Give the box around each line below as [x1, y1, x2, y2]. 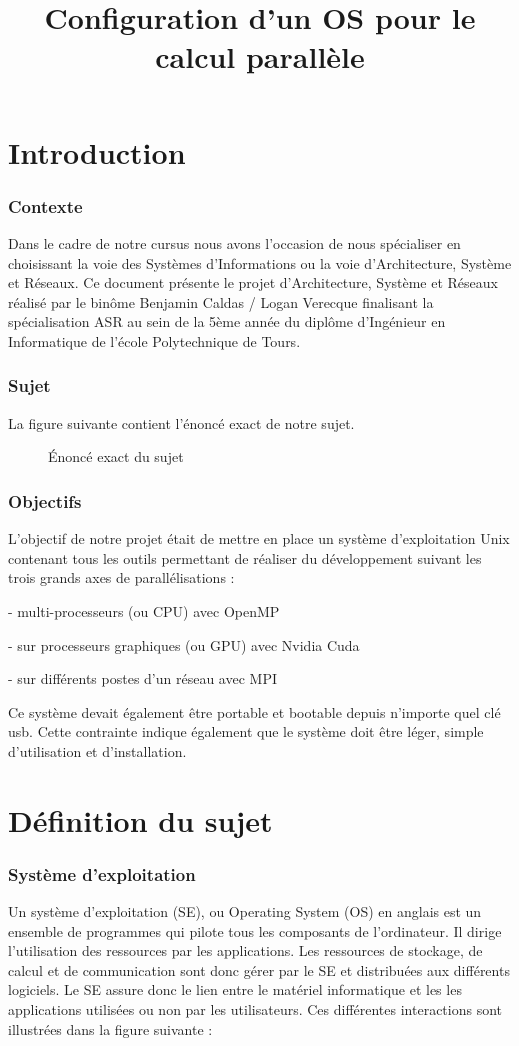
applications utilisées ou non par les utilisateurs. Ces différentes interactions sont [8, 999, 503, 1020]
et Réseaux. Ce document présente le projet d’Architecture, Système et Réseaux [8, 272, 498, 293]
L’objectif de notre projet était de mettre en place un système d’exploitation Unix [8, 528, 510, 549]
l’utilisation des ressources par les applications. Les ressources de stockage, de [8, 940, 483, 961]
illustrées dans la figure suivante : [8, 1018, 213, 1039]
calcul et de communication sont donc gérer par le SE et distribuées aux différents [8, 959, 510, 980]
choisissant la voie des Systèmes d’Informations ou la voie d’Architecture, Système [8, 252, 512, 273]
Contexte [8, 193, 83, 218]
